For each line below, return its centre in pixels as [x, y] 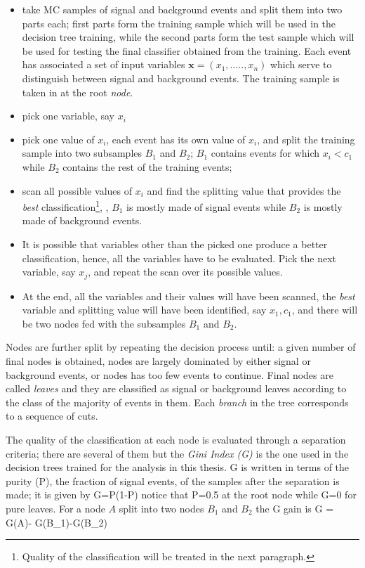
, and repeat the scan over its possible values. [185, 272]
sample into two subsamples [82, 153]
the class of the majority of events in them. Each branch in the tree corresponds [177, 402]
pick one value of [58, 139]
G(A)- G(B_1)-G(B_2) [57, 522]
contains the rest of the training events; [147, 166]
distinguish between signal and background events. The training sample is [181, 78]
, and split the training [306, 139]
